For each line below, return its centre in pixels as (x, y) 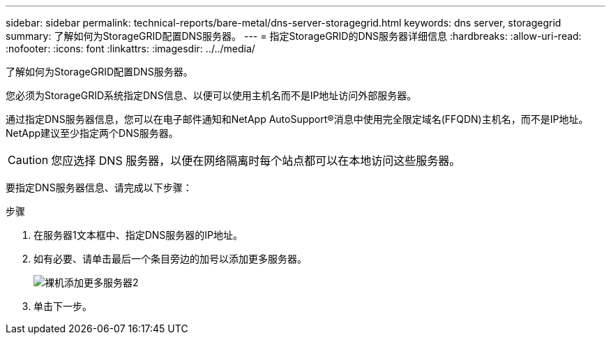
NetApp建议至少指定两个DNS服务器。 (92, 133)
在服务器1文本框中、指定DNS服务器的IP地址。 (138, 235)
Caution (28, 160)
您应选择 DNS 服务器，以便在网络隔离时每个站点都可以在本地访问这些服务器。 (256, 161)
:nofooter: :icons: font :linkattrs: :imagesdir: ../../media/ (130, 49)
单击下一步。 (63, 306)
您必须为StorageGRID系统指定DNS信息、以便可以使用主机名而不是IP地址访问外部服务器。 (211, 95)
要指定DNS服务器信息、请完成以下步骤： (99, 187)
